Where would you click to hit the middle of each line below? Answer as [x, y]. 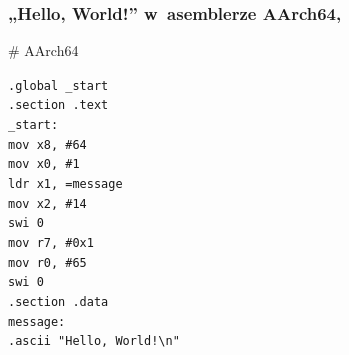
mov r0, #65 [47, 262]
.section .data [58, 302]
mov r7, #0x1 [51, 243]
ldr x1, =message [65, 184]
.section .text [58, 105]
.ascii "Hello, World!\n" [94, 341]
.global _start [58, 85]
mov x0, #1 [44, 164]
